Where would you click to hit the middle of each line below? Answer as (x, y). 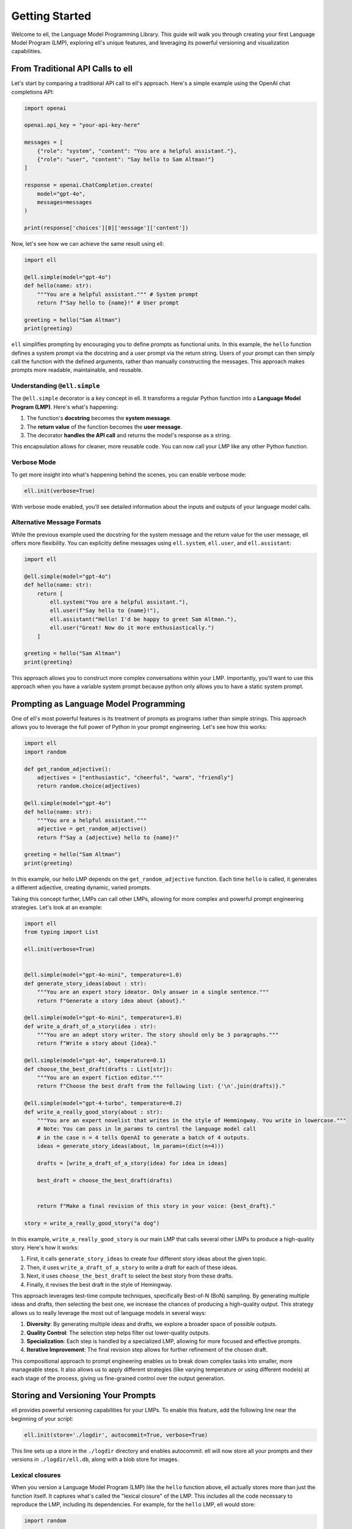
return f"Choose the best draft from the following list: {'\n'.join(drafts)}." (161, 1086)
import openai (45, 108)
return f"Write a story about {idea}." (97, 1043)
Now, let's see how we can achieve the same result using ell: (88, 244)
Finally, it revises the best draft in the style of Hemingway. (99, 1284)
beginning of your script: (42, 1418)
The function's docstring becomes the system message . (99, 418)
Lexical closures (36, 1475)
